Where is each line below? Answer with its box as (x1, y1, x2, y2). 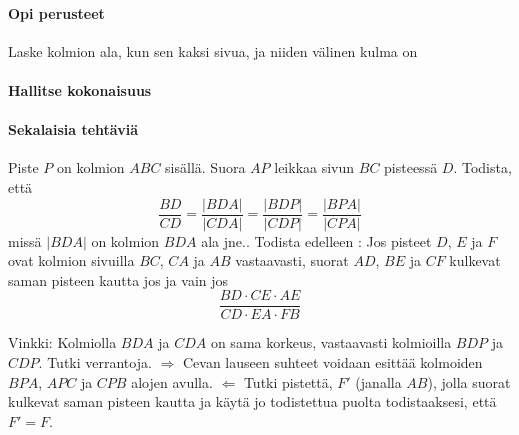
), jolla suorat (427, 371, 511, 392)
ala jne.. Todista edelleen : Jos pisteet (201, 230, 432, 251)
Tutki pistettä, (243, 371, 333, 392)
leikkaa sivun (274, 157, 355, 178)
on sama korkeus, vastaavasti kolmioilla (210, 332, 452, 353)
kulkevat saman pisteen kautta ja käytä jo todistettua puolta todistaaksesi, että (8, 391, 497, 412)
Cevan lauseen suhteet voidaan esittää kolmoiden (182, 352, 483, 373)
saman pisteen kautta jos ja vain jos (8, 269, 229, 290)
